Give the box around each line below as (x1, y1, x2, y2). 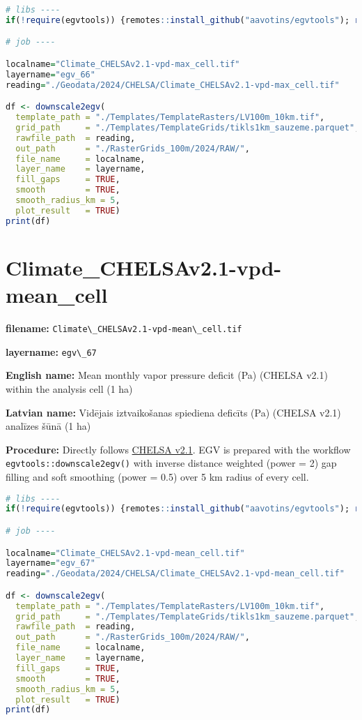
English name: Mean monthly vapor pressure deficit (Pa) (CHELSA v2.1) (6, 368, 328, 382)
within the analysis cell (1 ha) (6, 381, 133, 396)
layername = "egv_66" (6, 69, 95, 80)
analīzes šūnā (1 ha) (6, 419, 91, 433)
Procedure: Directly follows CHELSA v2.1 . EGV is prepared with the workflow (6, 442, 351, 456)
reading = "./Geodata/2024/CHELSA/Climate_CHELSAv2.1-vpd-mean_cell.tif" (6, 569, 345, 579)
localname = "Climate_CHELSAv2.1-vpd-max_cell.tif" (6, 59, 240, 69)
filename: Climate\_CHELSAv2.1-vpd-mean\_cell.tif (6, 321, 242, 336)
